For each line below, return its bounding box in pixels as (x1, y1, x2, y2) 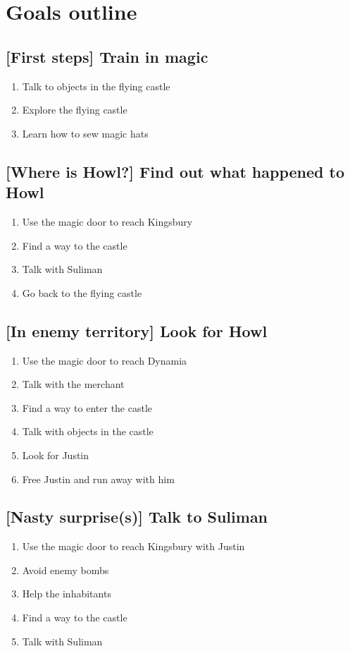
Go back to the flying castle (22, 285, 142, 300)
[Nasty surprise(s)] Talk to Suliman (6, 506, 268, 528)
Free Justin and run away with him (22, 471, 175, 486)
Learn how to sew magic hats (22, 126, 149, 140)
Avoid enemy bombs (22, 562, 109, 577)
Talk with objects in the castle (22, 424, 154, 439)
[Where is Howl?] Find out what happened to (6, 160, 344, 182)
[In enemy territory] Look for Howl (6, 320, 268, 341)
